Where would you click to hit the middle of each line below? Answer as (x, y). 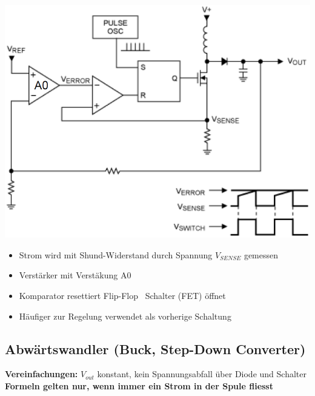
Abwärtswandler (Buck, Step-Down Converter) (155, 348)
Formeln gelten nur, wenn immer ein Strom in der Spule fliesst (139, 385)
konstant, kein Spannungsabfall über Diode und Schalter (202, 374)
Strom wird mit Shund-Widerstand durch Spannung (116, 254)
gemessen (261, 254)
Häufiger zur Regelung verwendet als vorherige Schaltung (125, 316)
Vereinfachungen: (41, 374)
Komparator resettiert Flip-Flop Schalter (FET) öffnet (122, 295)
